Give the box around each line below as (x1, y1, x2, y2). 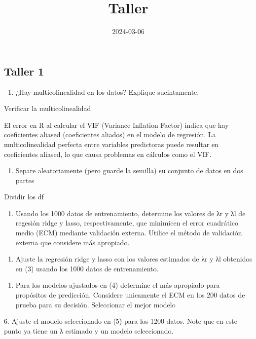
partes (15, 175, 35, 185)
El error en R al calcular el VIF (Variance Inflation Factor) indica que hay (4, 119, 229, 130)
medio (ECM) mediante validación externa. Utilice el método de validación (15, 227, 242, 238)
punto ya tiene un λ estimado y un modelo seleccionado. (4, 325, 174, 336)
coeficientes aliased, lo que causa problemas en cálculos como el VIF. (4, 149, 212, 159)
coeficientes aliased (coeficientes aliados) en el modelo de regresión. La (4, 129, 216, 140)
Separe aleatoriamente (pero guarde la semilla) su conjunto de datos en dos (15, 165, 243, 176)
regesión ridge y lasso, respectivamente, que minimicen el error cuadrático (15, 218, 239, 228)
